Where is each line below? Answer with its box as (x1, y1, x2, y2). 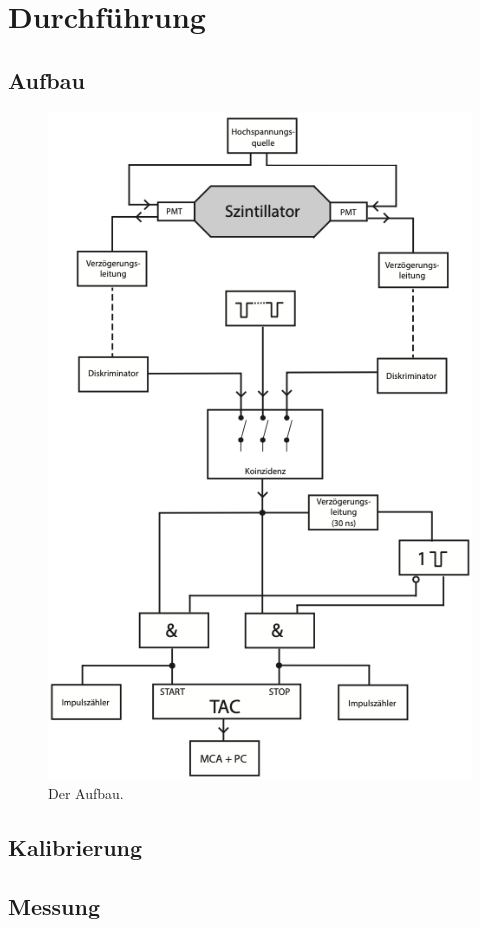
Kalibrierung (8, 831, 143, 862)
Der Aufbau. (48, 782, 124, 803)
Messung (8, 890, 100, 921)
